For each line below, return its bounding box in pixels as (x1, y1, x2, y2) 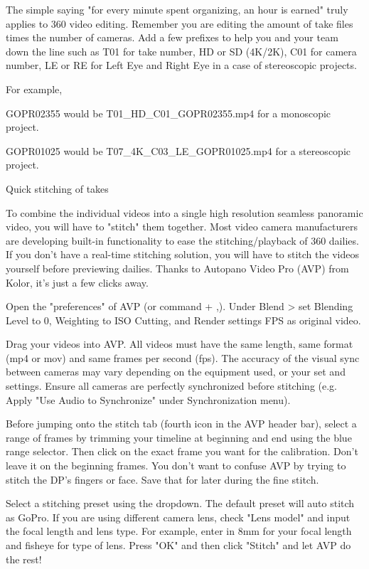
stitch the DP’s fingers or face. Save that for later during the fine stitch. (6, 472, 319, 486)
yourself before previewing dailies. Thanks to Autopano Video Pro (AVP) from (6, 260, 349, 275)
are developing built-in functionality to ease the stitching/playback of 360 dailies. (6, 233, 359, 248)
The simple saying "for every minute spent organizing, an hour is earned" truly (6, 2, 348, 16)
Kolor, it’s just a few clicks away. (6, 275, 149, 289)
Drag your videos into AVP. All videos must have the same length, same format (6, 336, 353, 351)
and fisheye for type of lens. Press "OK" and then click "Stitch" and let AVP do (6, 538, 351, 552)
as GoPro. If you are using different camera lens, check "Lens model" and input (6, 509, 351, 524)
